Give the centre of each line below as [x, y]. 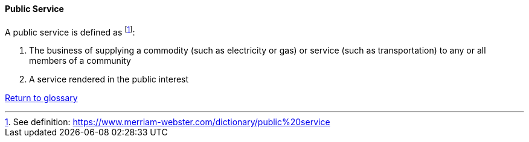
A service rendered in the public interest [109, 79]
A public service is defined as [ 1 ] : [70, 31]
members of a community [80, 61]
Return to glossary [41, 98]
